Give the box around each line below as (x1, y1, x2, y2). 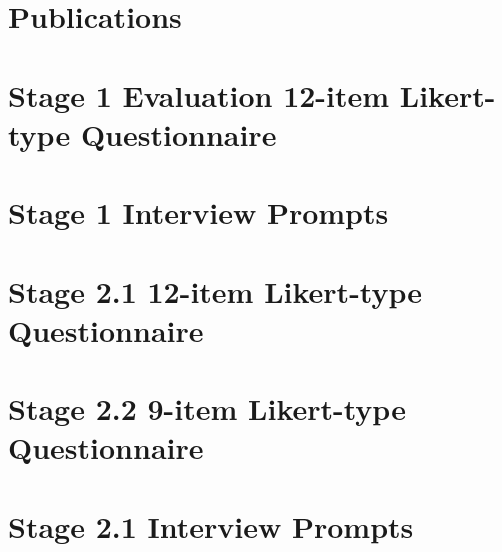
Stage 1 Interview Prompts (8, 192, 389, 233)
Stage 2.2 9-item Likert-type (8, 388, 406, 429)
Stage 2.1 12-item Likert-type (8, 270, 423, 311)
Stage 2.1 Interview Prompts (8, 505, 414, 546)
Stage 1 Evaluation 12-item (8, 74, 390, 115)
